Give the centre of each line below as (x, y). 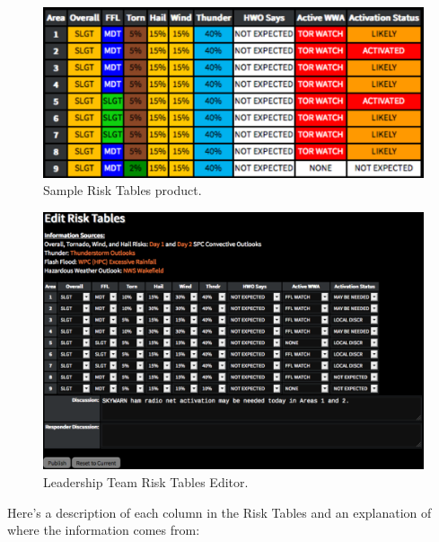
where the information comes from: (104, 530)
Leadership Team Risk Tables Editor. (146, 481)
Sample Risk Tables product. (123, 190)
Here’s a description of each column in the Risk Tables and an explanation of (219, 512)
